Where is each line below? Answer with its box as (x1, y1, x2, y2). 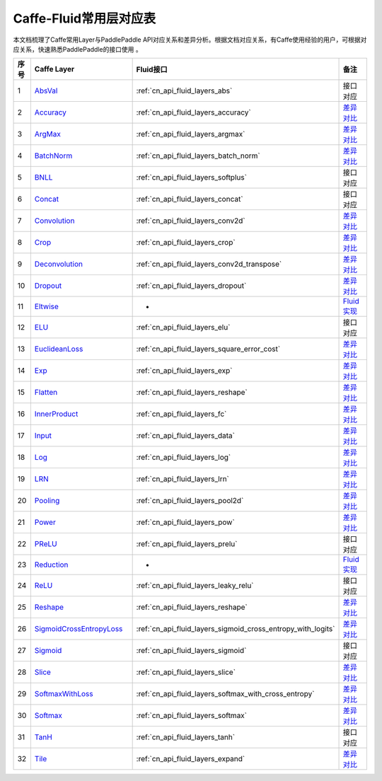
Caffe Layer (34, 64, 74, 74)
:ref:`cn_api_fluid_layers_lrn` (136, 474, 230, 484)
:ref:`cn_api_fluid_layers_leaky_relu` (136, 581, 254, 591)
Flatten (34, 388, 58, 398)
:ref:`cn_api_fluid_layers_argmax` (136, 129, 245, 139)
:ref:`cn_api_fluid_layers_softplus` (136, 173, 248, 183)
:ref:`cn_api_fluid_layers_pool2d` (136, 496, 244, 506)
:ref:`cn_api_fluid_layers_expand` (136, 754, 245, 764)
